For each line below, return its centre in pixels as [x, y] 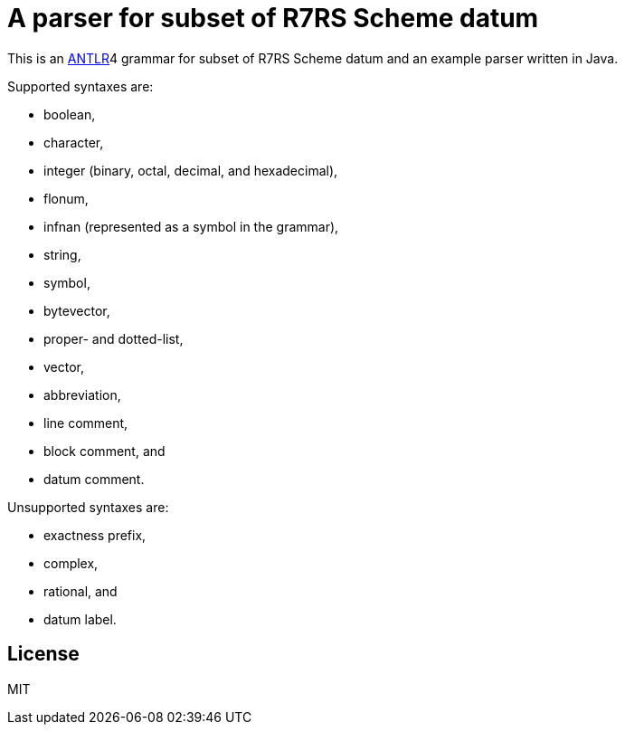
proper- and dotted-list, [114, 338]
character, [74, 142]
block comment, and [104, 451]
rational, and [80, 591]
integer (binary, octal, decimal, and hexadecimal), [191, 170]
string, [62, 254]
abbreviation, [82, 395]
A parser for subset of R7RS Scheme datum [273, 18]
